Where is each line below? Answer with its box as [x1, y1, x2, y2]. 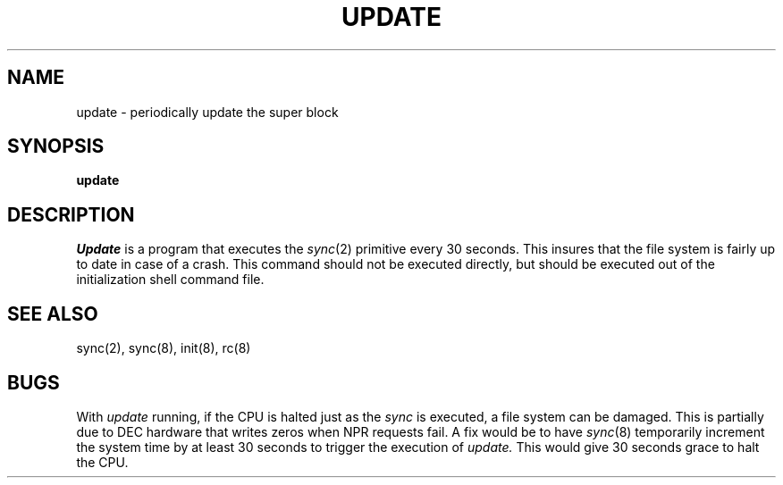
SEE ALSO [7, 302, 98, 325]
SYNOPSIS [7, 135, 105, 158]
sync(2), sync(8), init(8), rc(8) [76, 340, 251, 356]
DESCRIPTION [7, 203, 135, 226]
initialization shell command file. [76, 272, 265, 288]
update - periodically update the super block [76, 104, 339, 120]
